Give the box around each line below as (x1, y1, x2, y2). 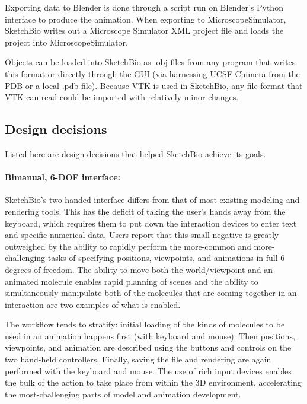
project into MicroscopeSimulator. (5, 36, 128, 48)
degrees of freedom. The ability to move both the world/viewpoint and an (5, 263, 273, 275)
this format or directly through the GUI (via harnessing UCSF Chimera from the (5, 67, 300, 79)
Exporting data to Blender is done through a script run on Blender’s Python (5, 1, 283, 13)
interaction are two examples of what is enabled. (5, 298, 181, 310)
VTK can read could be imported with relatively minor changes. (5, 91, 239, 103)
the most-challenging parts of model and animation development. (5, 387, 241, 400)
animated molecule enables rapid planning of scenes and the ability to (5, 275, 258, 287)
